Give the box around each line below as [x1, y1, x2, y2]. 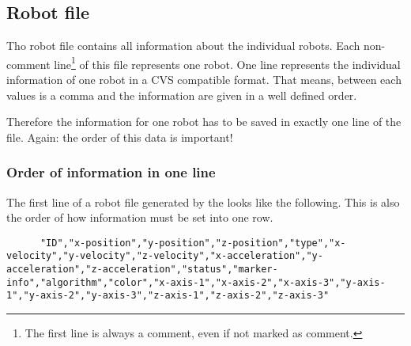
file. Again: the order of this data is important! [6, 128, 233, 145]
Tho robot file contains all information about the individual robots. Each [6, 37, 360, 54]
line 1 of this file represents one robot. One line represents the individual [54, 53, 401, 72]
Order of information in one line [6, 162, 216, 182]
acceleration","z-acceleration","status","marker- [6, 264, 278, 276]
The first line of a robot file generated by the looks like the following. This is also [6, 193, 400, 210]
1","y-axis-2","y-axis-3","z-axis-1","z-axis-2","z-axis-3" [6, 290, 330, 302]
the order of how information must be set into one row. [6, 209, 273, 226]
